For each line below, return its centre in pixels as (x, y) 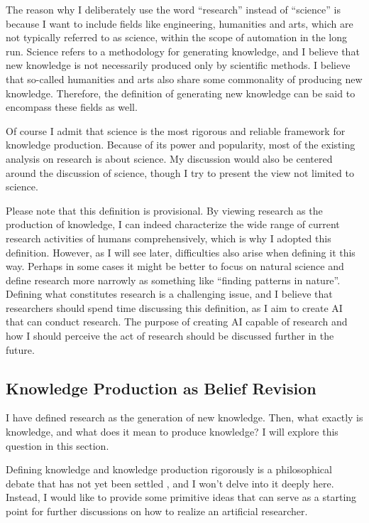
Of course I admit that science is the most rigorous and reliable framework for (176, 130)
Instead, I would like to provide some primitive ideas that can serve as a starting (181, 497)
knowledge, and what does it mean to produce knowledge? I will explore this (172, 432)
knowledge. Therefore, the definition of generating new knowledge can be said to (181, 93)
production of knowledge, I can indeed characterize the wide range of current (173, 224)
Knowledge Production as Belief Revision (161, 388)
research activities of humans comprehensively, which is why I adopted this (169, 238)
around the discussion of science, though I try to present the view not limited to (180, 172)
